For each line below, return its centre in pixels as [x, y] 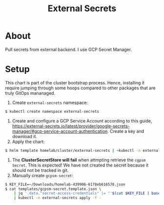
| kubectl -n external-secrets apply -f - [58, 198]
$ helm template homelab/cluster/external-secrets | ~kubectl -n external [83, 150]
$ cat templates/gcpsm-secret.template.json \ [53, 189]
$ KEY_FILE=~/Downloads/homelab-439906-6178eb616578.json [65, 184]
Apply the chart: [28, 142]
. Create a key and [126, 131]
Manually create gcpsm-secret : [43, 175]
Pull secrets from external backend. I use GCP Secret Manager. [69, 49]
